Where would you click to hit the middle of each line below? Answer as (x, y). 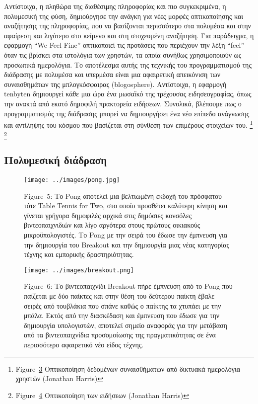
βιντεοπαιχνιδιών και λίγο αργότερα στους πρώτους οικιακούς (112, 225)
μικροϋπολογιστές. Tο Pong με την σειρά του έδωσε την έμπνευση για (126, 234)
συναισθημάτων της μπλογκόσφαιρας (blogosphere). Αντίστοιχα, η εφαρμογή (115, 84)
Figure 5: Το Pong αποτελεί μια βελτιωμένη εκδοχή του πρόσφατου (123, 196)
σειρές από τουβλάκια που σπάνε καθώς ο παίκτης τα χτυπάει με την (123, 305)
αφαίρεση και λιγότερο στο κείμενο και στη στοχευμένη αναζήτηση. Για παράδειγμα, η (129, 35)
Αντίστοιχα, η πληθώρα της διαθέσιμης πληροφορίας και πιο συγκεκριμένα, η (115, 6)
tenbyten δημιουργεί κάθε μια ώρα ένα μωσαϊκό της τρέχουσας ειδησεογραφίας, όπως (128, 94)
